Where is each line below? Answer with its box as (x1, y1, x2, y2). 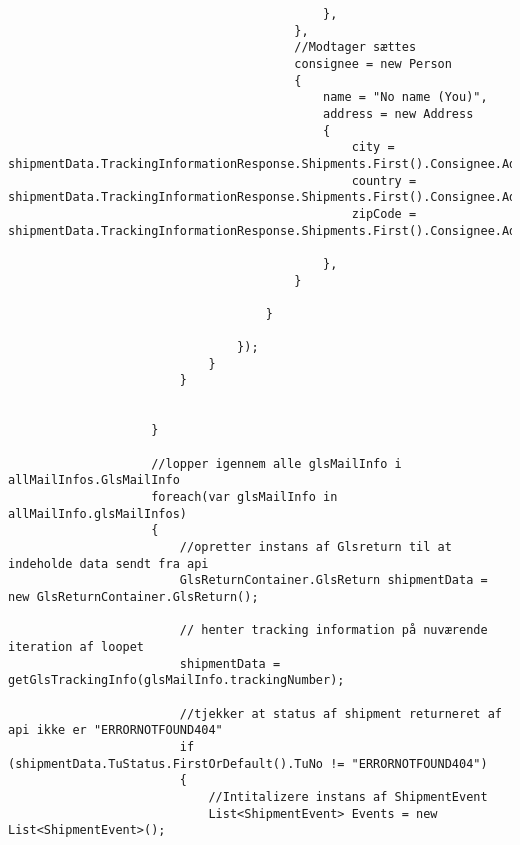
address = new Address (323, 106, 474, 121)
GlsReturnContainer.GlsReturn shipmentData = (179, 573, 488, 588)
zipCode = (351, 206, 417, 221)
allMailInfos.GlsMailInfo (8, 473, 180, 488)
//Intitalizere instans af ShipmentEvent (208, 789, 488, 804)
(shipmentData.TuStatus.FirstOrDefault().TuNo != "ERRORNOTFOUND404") (8, 756, 488, 771)
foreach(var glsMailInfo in (151, 490, 338, 505)
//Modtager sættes (294, 40, 417, 55)
